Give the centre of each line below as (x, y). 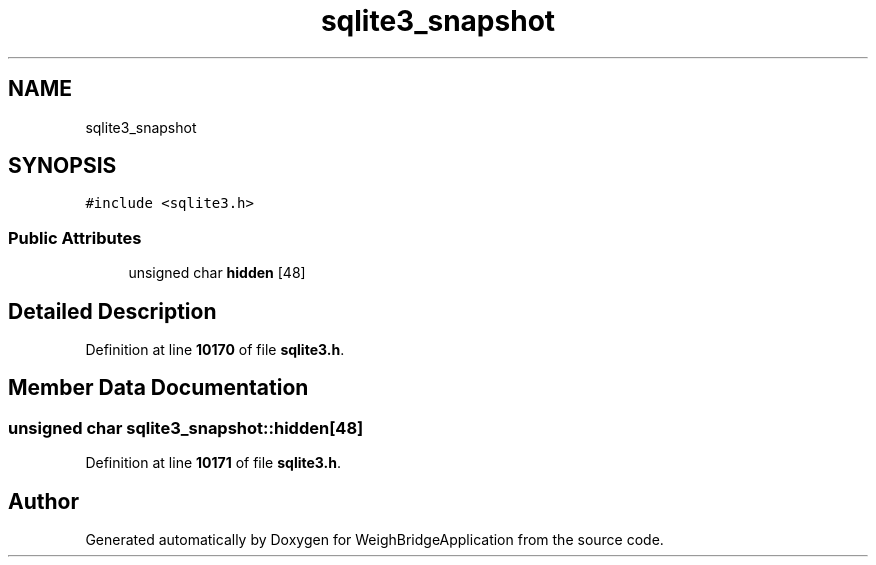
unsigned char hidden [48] (217, 273)
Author (43, 501)
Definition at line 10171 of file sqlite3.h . (213, 463)
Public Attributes (75, 237)
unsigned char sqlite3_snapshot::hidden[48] (186, 427)
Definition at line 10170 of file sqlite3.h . (215, 350)
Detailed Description (112, 311)
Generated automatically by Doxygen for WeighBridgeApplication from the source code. (374, 540)
